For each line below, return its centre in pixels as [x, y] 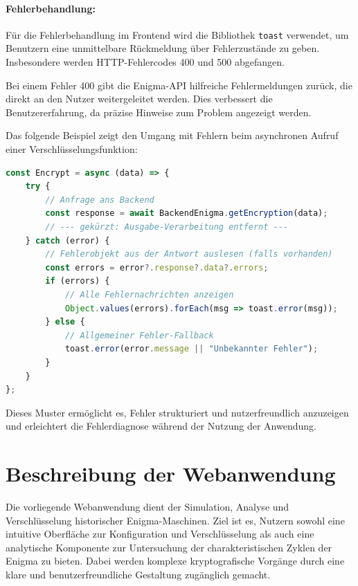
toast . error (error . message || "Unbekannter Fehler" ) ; [191, 349]
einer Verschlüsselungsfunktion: [72, 149]
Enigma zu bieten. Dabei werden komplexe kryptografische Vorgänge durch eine [175, 561]
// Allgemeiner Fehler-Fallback [139, 335]
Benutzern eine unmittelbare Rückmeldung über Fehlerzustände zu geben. [163, 48]
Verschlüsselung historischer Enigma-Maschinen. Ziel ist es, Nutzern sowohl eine [175, 520]
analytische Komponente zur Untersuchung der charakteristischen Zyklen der [169, 547]
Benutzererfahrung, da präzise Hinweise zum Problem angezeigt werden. [159, 112]
